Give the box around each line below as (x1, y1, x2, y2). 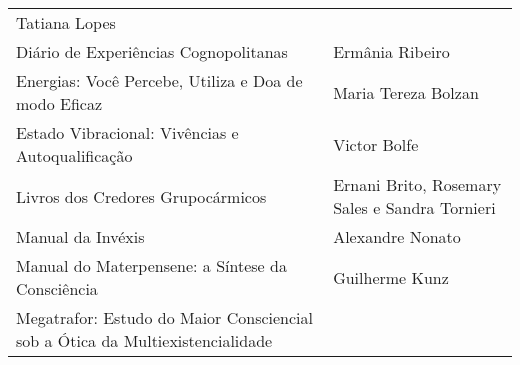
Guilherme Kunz (333, 265, 449, 289)
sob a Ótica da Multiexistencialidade (16, 329, 273, 352)
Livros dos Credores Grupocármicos (16, 184, 267, 208)
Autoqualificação (16, 144, 133, 167)
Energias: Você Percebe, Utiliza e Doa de (16, 69, 303, 92)
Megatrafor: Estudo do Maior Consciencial (16, 306, 314, 329)
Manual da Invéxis (16, 225, 145, 248)
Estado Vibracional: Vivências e (16, 121, 239, 144)
